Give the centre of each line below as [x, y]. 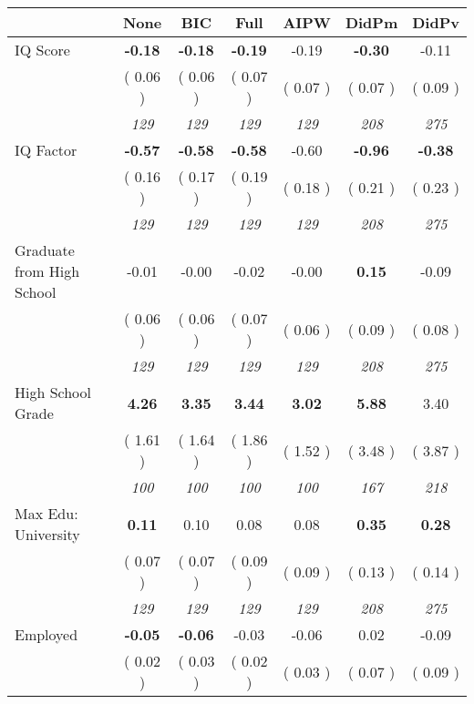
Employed [46, 634]
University [47, 534]
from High [47, 271]
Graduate [45, 250]
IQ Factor [46, 150]
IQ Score [42, 50]
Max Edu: [46, 513]
